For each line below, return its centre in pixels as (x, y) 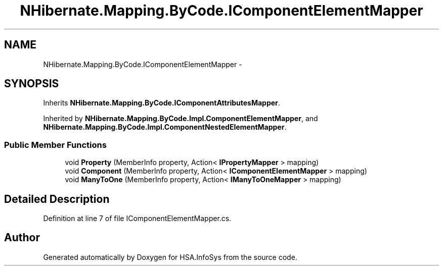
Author (22, 238)
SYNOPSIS (32, 84)
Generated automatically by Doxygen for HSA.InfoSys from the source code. (170, 257)
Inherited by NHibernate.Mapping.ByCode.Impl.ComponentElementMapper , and (181, 119)
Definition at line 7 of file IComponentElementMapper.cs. (137, 219)
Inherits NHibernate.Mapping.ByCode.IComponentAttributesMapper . (162, 103)
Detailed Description (57, 199)
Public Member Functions (55, 145)
